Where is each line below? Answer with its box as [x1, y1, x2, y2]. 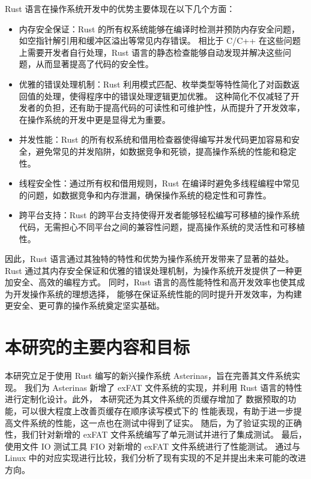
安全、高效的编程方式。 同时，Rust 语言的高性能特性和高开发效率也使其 [13, 276, 297, 288]
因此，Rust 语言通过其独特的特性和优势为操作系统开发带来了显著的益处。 [5, 252, 294, 265]
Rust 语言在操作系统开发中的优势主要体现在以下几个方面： [5, 2, 235, 14]
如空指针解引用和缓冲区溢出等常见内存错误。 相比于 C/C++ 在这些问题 [19, 34, 301, 47]
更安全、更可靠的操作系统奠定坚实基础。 [5, 299, 165, 312]
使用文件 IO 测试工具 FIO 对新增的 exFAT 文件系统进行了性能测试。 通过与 [5, 439, 301, 452]
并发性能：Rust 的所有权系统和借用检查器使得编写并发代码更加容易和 [19, 133, 292, 146]
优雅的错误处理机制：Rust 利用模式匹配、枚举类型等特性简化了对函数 [19, 77, 292, 90]
